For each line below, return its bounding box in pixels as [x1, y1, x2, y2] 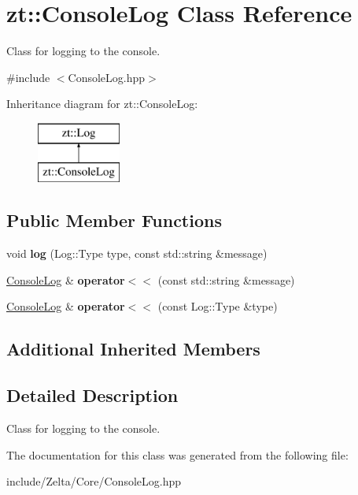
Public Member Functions [6, 208, 222, 233]
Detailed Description [6, 383, 179, 408]
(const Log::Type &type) [157, 298, 278, 314]
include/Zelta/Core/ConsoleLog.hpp [6, 473, 181, 489]
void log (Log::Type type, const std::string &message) [6, 245, 268, 262]
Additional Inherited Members [6, 337, 260, 361]
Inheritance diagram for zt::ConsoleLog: [6, 95, 198, 112]
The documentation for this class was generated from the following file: [6, 446, 349, 463]
